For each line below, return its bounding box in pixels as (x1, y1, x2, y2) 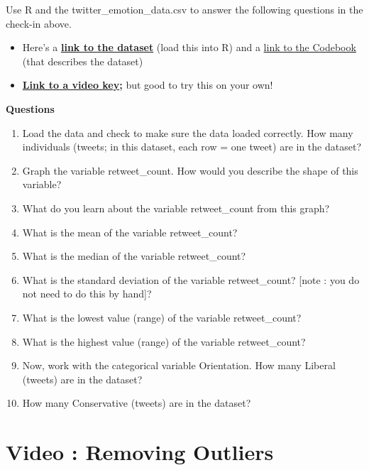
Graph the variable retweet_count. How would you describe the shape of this (22, 163, 358, 177)
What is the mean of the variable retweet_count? (22, 224, 238, 239)
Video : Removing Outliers (6, 437, 274, 466)
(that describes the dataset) (22, 53, 143, 68)
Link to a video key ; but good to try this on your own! (22, 77, 273, 92)
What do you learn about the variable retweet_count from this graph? (22, 200, 330, 215)
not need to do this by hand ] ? (22, 286, 152, 301)
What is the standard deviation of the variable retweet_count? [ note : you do (22, 272, 360, 287)
